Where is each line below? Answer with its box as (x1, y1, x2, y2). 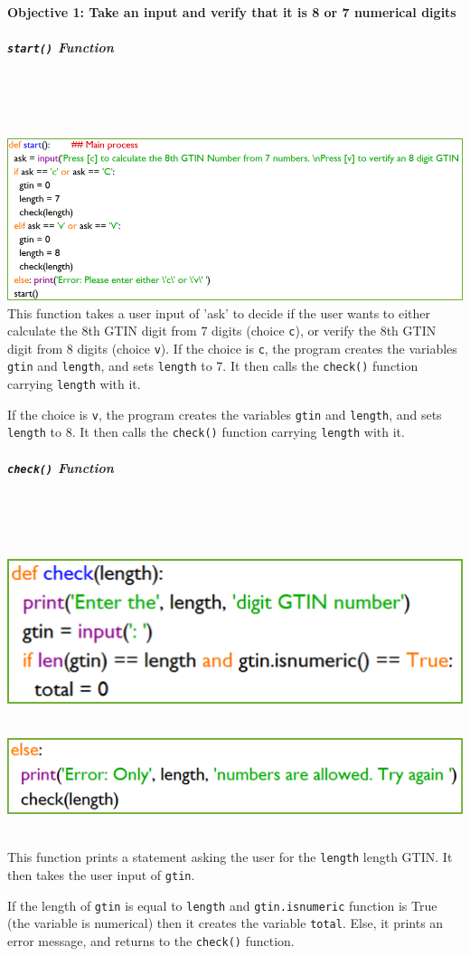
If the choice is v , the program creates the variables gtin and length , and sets (7, 404, 442, 423)
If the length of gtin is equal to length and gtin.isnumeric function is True (7, 895, 437, 914)
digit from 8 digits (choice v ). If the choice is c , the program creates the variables (7, 338, 457, 357)
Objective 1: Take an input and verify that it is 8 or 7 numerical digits (7, 2, 456, 21)
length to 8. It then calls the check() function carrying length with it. (7, 422, 405, 441)
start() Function (7, 37, 114, 56)
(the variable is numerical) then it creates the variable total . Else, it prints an (7, 913, 444, 932)
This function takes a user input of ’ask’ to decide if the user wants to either (7, 303, 431, 322)
